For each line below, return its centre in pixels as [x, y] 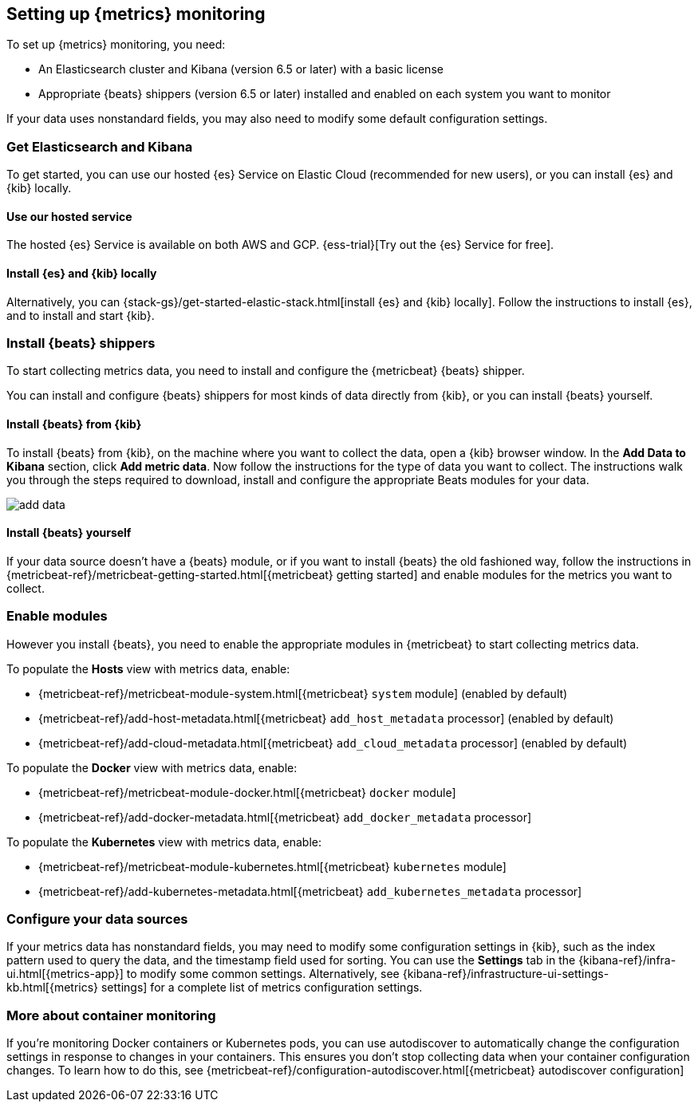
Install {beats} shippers [81, 343]
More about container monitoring [111, 1015]
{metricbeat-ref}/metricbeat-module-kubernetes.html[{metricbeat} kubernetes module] [272, 866]
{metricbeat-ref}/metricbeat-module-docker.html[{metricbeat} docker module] [247, 792]
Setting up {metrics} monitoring [136, 14]
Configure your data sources [97, 919]
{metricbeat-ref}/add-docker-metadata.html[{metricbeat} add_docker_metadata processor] [285, 817]
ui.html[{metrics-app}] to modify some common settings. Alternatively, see [203, 974]
